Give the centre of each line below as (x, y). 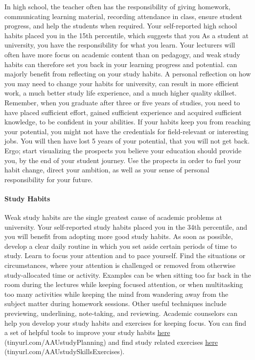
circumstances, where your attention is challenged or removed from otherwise (120, 265)
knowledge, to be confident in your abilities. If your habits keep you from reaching (127, 122)
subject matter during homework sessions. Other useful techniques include (116, 303)
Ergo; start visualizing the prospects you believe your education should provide (123, 150)
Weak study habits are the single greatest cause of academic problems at (114, 217)
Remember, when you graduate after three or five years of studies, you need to (122, 102)
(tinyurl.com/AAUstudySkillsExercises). (65, 351)
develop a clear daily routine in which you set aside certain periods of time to (121, 246)
